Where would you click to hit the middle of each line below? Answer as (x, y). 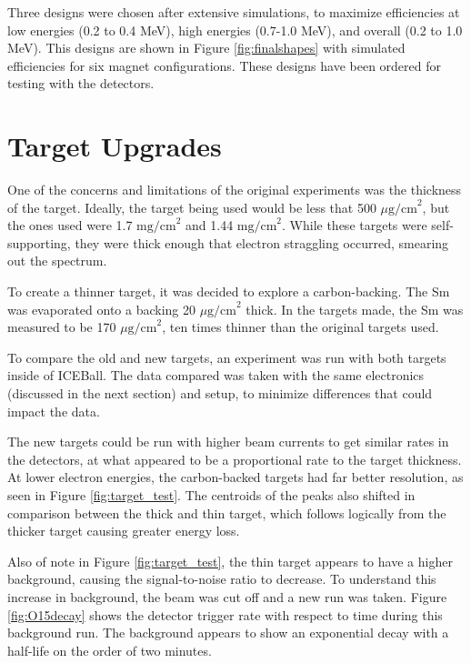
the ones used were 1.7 (70, 225)
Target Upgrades (115, 146)
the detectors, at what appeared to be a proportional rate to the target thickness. (235, 459)
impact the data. (54, 411)
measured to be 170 (62, 327)
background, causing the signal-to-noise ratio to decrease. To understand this (222, 579)
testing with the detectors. (81, 83)
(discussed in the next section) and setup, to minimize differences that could (220, 393)
